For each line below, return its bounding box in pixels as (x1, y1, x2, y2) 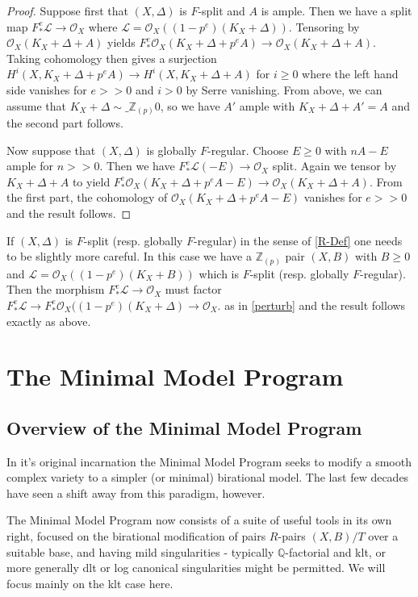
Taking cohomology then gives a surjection (6, 49, 217, 66)
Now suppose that (6, 141, 96, 158)
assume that (6, 97, 67, 114)
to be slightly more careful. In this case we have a (6, 248, 252, 265)
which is (199, 265, 239, 282)
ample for (6, 157, 53, 174)
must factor (165, 281, 222, 298)
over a (368, 528, 399, 545)
